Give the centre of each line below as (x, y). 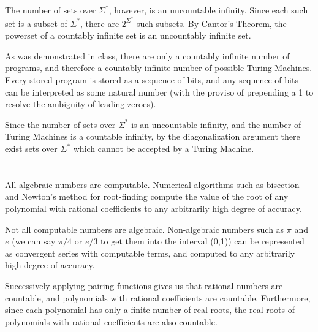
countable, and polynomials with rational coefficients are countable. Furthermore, (158, 297)
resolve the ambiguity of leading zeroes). (81, 104)
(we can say (34, 241)
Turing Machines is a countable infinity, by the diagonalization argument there (153, 136)
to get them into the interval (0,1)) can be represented (203, 241)
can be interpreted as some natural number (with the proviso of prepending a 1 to (159, 92)
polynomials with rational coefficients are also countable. (111, 321)
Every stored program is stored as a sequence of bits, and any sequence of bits (152, 80)
